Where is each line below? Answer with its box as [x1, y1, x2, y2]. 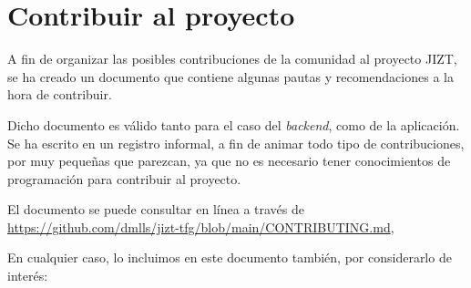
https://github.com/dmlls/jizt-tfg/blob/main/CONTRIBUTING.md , [7, 217, 394, 236]
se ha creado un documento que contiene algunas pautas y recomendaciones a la [7, 67, 454, 86]
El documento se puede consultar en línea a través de [7, 200, 304, 219]
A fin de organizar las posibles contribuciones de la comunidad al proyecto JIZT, [7, 49, 457, 68]
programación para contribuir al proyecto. [7, 169, 241, 188]
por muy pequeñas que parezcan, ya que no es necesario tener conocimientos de [7, 151, 451, 170]
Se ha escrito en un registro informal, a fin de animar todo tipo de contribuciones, [7, 133, 465, 152]
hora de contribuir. [7, 85, 112, 104]
